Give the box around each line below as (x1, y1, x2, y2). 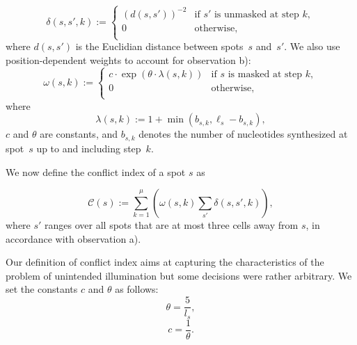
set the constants (6, 282, 78, 296)
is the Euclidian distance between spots (75, 39, 244, 54)
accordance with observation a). (6, 231, 141, 246)
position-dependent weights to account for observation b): (6, 52, 251, 67)
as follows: (115, 282, 159, 296)
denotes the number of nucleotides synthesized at (138, 127, 348, 141)
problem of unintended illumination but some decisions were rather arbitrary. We (6, 268, 352, 282)
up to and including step (36, 141, 141, 155)
